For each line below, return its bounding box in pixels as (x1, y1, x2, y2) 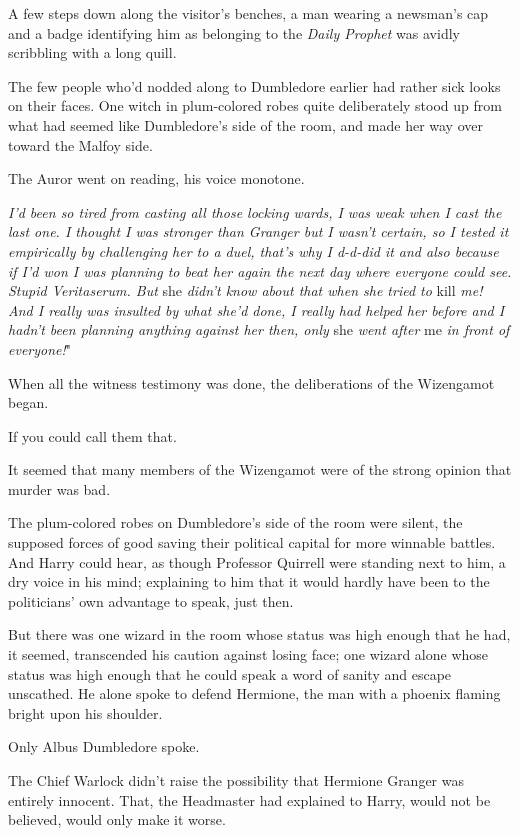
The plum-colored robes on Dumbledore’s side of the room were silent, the (8, 512, 463, 533)
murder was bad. (8, 478, 111, 499)
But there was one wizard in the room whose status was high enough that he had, (8, 624, 511, 645)
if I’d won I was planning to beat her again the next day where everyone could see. (8, 260, 512, 281)
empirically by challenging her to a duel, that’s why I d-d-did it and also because (8, 240, 499, 261)
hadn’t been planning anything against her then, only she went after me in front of (8, 319, 510, 340)
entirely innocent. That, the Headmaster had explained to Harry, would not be (8, 789, 491, 810)
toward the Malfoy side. (8, 134, 153, 155)
